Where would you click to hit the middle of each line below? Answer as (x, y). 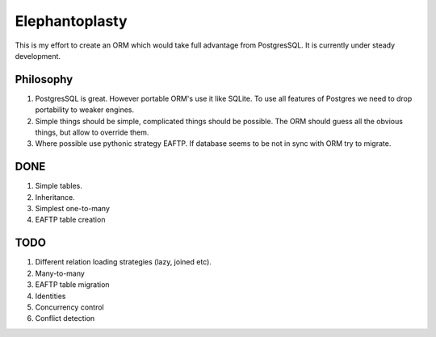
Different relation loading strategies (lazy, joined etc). (123, 262)
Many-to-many (60, 273)
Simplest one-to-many (73, 209)
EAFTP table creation (70, 220)
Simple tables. (59, 186)
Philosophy (44, 79)
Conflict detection (65, 318)
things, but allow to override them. (92, 132)
